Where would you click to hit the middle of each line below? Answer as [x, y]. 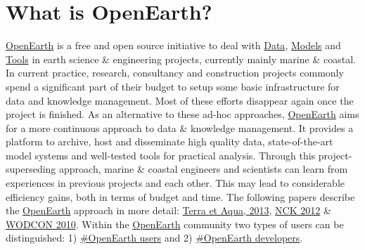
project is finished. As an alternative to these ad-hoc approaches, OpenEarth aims [182, 114]
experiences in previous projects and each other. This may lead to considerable [175, 183]
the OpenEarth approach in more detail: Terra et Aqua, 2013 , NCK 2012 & [168, 210]
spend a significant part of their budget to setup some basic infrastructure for [173, 86]
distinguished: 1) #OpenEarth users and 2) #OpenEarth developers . [154, 238]
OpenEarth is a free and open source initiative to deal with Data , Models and [173, 45]
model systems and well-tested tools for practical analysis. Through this [161, 155]
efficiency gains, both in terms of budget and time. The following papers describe [180, 196]
